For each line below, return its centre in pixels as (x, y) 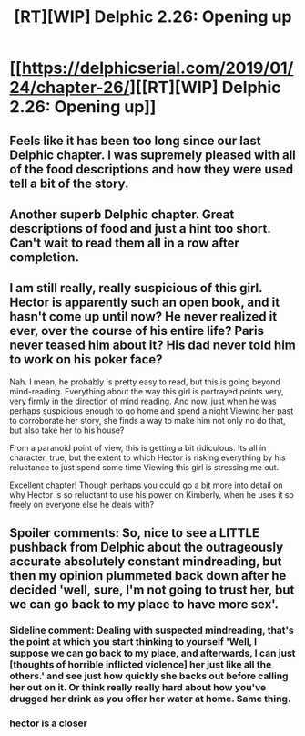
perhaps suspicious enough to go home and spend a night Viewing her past (152, 410)
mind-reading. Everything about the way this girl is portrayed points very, (147, 391)
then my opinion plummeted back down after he (148, 576)
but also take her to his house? (67, 430)
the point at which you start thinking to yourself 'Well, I (133, 642)
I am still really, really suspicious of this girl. (136, 288)
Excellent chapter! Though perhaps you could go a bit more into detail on (147, 485)
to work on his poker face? (86, 359)
